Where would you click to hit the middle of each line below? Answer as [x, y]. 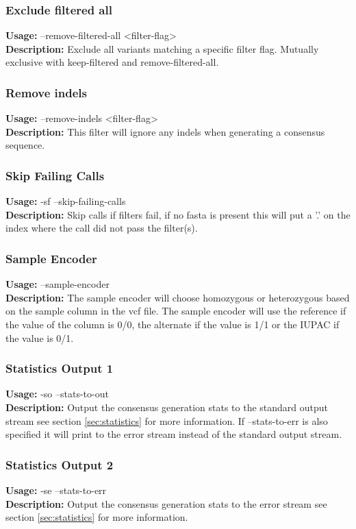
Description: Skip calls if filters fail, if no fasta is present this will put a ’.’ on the [178, 214]
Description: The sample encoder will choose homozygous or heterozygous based [178, 297]
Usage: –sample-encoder [58, 284]
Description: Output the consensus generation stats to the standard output [167, 407]
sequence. [25, 145]
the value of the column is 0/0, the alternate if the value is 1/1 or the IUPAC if [173, 324]
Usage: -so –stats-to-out [57, 394]
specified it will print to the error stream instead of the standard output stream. [174, 434]
